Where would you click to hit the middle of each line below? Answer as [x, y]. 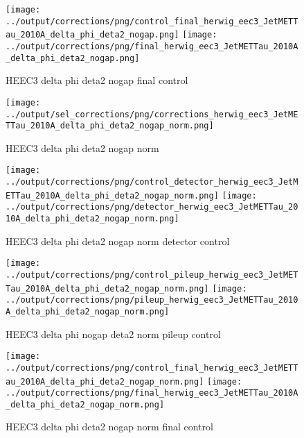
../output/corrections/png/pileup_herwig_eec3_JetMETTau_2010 [152, 300]
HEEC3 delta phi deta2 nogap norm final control [109, 427]
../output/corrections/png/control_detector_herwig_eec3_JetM [152, 182]
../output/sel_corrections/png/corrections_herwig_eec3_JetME [152, 114]
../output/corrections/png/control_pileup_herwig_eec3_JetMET [152, 275]
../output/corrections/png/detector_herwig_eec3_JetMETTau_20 [152, 207]
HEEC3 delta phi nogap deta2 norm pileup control [113, 334]
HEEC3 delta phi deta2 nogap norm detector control [118, 241]
